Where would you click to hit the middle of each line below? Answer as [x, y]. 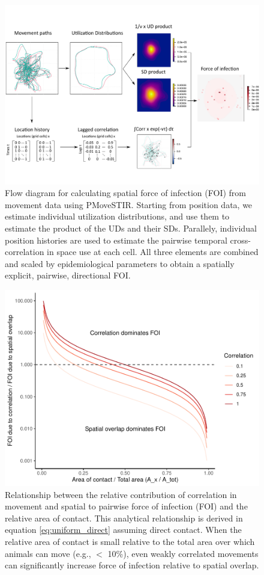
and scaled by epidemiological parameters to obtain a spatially [120, 263]
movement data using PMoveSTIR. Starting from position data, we [129, 204]
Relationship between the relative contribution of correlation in [121, 494]
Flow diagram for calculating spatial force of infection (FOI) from [125, 193]
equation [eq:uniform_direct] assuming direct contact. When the [123, 530]
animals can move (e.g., [48, 553]
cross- [240, 240]
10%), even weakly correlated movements [183, 553]
